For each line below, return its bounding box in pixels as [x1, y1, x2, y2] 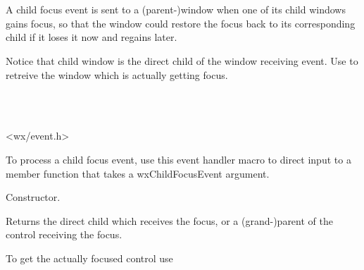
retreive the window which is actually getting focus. [6, 67, 228, 82]
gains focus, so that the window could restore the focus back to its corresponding [6, 16, 356, 30]
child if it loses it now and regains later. [6, 30, 177, 44]
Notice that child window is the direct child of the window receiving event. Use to [6, 53, 358, 68]
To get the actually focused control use [6, 250, 173, 265]
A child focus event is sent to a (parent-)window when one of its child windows [6, 2, 346, 17]
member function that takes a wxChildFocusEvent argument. [6, 166, 270, 180]
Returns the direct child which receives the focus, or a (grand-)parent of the [6, 213, 333, 228]
